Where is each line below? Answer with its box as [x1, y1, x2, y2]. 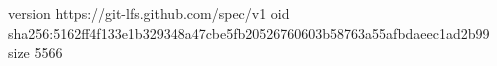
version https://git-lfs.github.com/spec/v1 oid [8, 3, 290, 23]
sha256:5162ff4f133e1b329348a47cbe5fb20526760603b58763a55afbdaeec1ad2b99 [8, 22, 490, 43]
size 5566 [8, 42, 63, 63]
